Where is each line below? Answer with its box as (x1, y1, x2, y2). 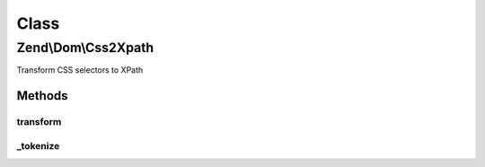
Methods (16, 88, 68, 103)
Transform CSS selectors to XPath (16, 65, 144, 75)
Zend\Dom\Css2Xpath (16, 40, 154, 56)
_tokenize (16, 139, 60, 152)
